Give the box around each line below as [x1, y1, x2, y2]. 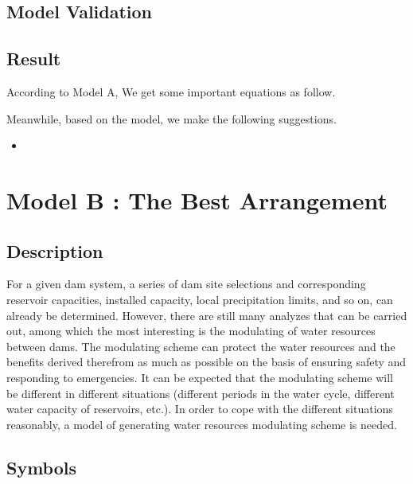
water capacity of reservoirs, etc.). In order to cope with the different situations [6, 400, 393, 417]
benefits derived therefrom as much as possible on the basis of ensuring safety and [6, 353, 407, 370]
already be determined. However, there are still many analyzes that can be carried [6, 306, 407, 323]
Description [6, 238, 103, 263]
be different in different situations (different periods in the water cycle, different [6, 384, 395, 401]
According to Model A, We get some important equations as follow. [6, 83, 336, 100]
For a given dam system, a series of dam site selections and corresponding [6, 275, 366, 292]
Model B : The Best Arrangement [6, 183, 388, 216]
